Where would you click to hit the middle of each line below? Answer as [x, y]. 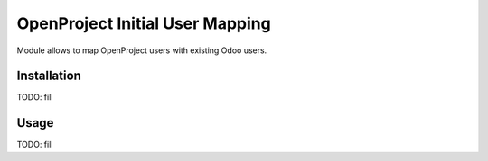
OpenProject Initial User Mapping [144, 23]
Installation [49, 76]
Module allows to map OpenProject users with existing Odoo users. [142, 50]
